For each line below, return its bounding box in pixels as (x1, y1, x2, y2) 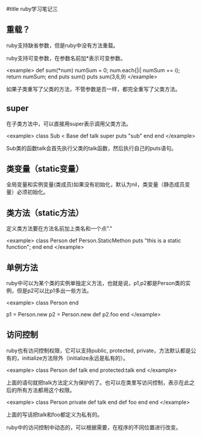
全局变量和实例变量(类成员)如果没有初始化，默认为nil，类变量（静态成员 (6, 181, 185, 188)
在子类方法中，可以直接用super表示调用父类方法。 (6, 120, 131, 127)
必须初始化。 (16, 189, 49, 196)
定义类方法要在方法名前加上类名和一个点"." (6, 225, 113, 232)
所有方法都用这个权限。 (16, 386, 75, 394)
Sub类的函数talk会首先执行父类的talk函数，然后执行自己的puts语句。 (6, 144, 177, 152)
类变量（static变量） (6, 164, 84, 174)
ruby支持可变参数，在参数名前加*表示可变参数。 (6, 54, 126, 61)
